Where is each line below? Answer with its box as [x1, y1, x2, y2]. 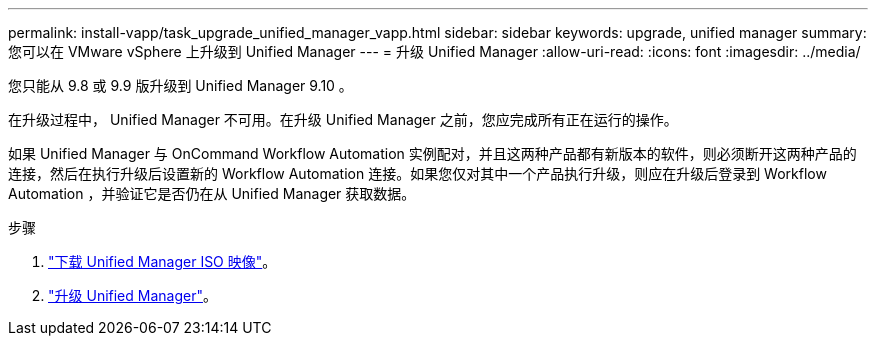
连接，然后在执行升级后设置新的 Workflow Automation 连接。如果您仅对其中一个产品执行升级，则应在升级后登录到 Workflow [8, 165, 827, 182]
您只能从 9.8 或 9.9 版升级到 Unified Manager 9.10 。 [8, 77, 353, 94]
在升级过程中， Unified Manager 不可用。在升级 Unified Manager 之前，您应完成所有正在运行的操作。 [8, 111, 678, 128]
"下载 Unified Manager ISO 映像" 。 [48, 253, 277, 270]
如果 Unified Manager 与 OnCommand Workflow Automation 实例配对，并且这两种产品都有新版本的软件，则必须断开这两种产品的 [8, 145, 857, 162]
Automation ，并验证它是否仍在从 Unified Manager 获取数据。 [8, 185, 416, 202]
